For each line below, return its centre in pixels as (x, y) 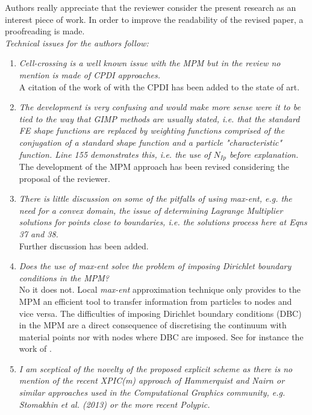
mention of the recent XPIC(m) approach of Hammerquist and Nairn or (152, 380)
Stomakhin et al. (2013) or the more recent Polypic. (114, 404)
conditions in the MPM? (64, 277)
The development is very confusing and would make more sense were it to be (160, 107)
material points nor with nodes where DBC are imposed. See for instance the (161, 336)
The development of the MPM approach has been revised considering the (154, 166)
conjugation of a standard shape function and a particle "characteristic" (151, 142)
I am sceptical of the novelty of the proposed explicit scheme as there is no (156, 368)
